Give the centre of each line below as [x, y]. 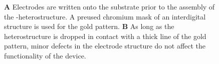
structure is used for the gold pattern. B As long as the [89, 26]
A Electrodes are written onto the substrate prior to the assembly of [110, 6]
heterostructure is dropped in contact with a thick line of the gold [105, 36]
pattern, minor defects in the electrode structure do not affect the [105, 46]
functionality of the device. [45, 55]
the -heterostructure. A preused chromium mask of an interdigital [105, 16]
